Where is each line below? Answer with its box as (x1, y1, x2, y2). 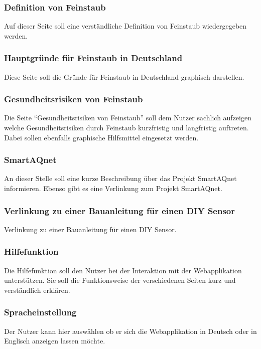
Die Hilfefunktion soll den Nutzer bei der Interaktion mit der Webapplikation (4, 265, 242, 275)
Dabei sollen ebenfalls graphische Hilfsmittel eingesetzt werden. (4, 132, 199, 142)
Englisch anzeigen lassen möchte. (4, 335, 105, 346)
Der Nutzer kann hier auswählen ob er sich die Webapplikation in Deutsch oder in (4, 325, 257, 336)
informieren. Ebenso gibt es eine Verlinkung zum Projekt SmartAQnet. (4, 183, 222, 194)
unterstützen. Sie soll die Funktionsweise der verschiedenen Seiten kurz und (4, 275, 236, 285)
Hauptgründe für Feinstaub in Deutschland (4, 52, 183, 64)
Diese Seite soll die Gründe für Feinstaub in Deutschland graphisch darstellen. (4, 71, 244, 82)
